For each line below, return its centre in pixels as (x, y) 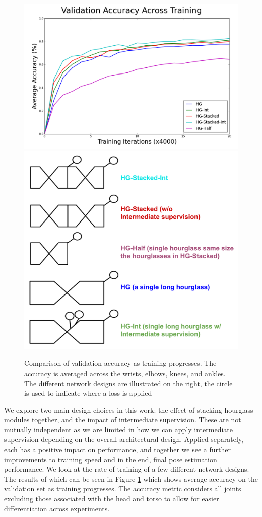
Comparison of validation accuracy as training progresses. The (120, 363)
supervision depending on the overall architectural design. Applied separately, (124, 439)
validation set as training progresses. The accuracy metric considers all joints (123, 489)
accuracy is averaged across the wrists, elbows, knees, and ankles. (125, 373)
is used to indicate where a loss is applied (88, 393)
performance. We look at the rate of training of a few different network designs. (127, 469)
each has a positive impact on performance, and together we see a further (117, 449)
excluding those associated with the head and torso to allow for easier (112, 499)
